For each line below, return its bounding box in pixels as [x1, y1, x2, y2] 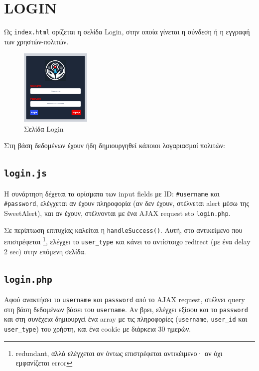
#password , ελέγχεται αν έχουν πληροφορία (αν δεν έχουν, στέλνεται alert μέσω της [4, 198, 250, 208]
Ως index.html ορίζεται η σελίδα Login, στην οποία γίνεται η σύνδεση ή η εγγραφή [4, 26, 250, 37]
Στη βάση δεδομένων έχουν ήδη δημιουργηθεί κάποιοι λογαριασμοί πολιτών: [4, 140, 225, 151]
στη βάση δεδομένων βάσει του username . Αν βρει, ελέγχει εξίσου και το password [4, 304, 248, 314]
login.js [4, 168, 47, 179]
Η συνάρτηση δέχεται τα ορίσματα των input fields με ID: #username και [4, 188, 220, 198]
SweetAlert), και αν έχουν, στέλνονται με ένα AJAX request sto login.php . [4, 207, 231, 218]
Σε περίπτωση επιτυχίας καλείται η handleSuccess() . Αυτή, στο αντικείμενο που [4, 224, 243, 235]
